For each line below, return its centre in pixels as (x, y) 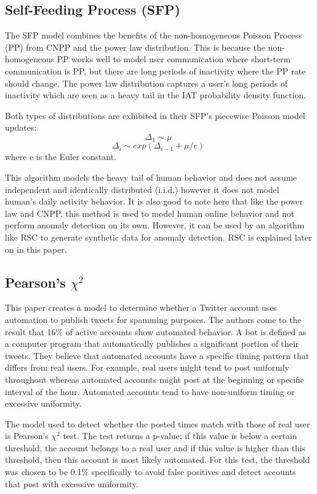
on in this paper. (36, 249)
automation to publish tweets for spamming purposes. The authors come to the (153, 319)
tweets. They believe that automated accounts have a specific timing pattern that (157, 355)
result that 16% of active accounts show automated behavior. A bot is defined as (156, 331)
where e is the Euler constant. (61, 157)
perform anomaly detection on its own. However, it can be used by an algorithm (155, 225)
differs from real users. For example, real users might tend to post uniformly (147, 367)
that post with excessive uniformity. (72, 483)
